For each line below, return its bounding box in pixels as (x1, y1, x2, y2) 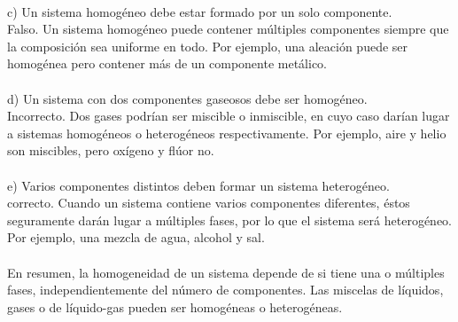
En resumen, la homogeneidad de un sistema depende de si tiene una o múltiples (7, 263, 445, 281)
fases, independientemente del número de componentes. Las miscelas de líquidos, (7, 280, 444, 299)
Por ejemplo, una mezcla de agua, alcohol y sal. (7, 228, 265, 247)
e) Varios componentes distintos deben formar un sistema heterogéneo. (7, 176, 390, 194)
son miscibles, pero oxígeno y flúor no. (7, 141, 214, 160)
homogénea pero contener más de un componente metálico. (7, 54, 328, 73)
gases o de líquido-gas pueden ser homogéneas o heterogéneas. (7, 297, 343, 316)
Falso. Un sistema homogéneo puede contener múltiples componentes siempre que (7, 20, 449, 38)
